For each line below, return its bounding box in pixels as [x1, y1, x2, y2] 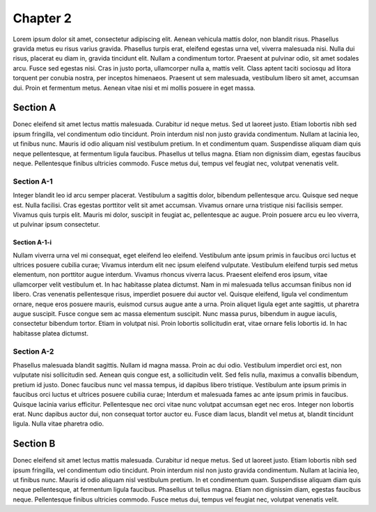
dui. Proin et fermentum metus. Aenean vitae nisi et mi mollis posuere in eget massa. [13, 84, 256, 92]
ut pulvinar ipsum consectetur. [13, 220, 100, 229]
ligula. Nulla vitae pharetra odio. [13, 419, 104, 428]
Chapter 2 [13, 10, 72, 26]
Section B [13, 438, 56, 450]
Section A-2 [13, 346, 54, 356]
